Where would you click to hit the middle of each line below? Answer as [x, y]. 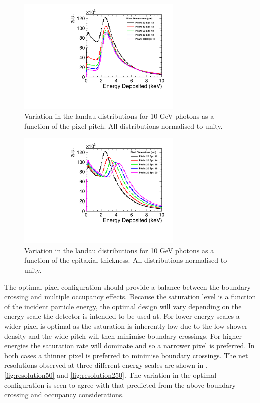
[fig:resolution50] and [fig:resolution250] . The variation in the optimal [110, 375]
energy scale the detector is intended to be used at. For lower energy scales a [122, 316]
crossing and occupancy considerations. [64, 395]
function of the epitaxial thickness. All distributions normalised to [126, 260]
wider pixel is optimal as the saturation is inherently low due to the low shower [126, 326]
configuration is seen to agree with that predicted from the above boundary [120, 385]
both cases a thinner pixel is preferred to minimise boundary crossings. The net [126, 355]
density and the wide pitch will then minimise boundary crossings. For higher [123, 336]
